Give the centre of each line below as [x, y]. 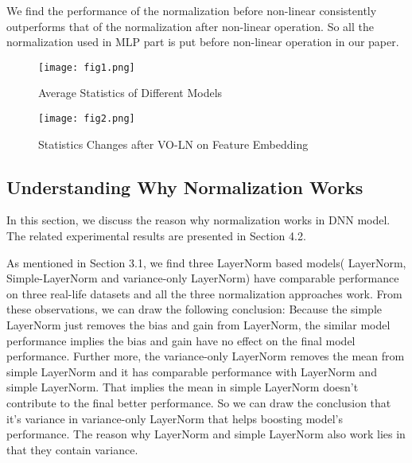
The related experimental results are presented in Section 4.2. [156, 236]
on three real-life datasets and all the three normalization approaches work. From [204, 293]
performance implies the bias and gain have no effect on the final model [181, 340]
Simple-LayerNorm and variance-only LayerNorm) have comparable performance [203, 278]
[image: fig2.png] [87, 119]
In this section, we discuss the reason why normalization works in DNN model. [198, 220]
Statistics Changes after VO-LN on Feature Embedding [173, 144]
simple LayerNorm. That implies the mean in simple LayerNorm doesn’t [183, 387]
